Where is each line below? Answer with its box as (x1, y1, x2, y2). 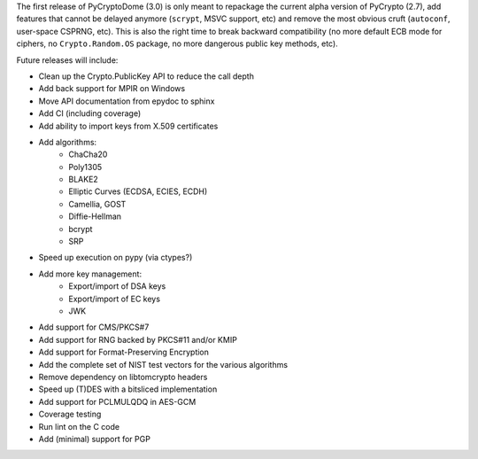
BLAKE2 (68, 174, 99, 185)
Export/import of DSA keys (68, 281, 166, 292)
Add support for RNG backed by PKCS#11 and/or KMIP (38, 334, 238, 345)
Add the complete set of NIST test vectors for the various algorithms (38, 359, 288, 370)
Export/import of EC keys (68, 293, 161, 304)
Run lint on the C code (38, 421, 119, 432)
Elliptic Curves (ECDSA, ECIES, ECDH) (68, 186, 208, 197)
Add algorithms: (38, 136, 97, 147)
